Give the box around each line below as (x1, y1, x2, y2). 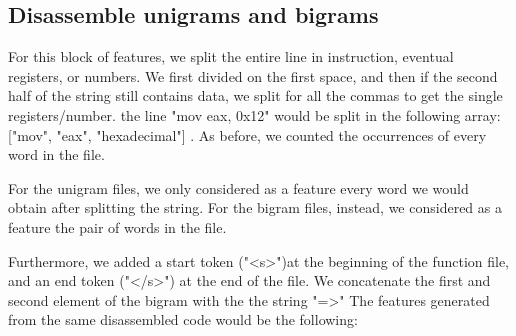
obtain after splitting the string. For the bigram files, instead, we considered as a (8, 197, 502, 218)
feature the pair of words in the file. (8, 216, 227, 237)
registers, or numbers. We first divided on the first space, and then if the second (8, 65, 498, 86)
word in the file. (8, 144, 105, 165)
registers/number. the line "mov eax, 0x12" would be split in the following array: (8, 104, 501, 125)
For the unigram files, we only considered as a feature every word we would (8, 177, 469, 198)
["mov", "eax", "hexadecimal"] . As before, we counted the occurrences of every (8, 124, 487, 145)
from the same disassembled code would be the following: (8, 309, 358, 330)
